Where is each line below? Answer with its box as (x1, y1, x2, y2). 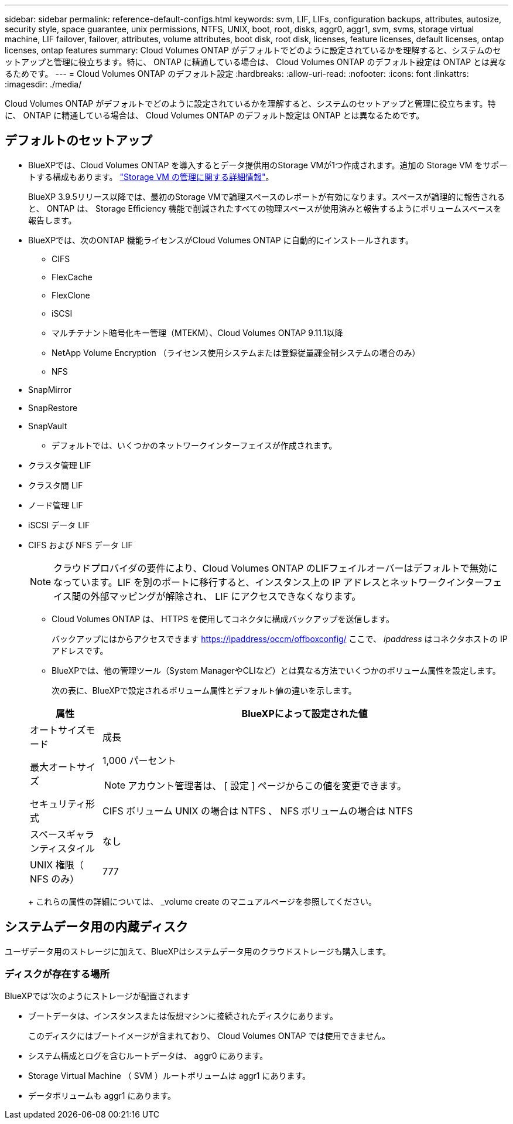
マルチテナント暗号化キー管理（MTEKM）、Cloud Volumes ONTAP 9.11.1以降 (52, 327, 343, 338)
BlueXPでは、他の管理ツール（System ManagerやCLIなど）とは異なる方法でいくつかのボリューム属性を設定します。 (52, 665, 501, 675)
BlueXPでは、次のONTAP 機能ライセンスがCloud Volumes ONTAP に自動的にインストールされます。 (28, 235, 413, 245)
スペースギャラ (30, 828, 95, 840)
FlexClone (52, 290, 90, 300)
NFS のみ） (30, 872, 80, 885)
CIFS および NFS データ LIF (28, 539, 133, 550)
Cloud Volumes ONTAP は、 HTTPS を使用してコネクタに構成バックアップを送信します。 (52, 613, 395, 624)
